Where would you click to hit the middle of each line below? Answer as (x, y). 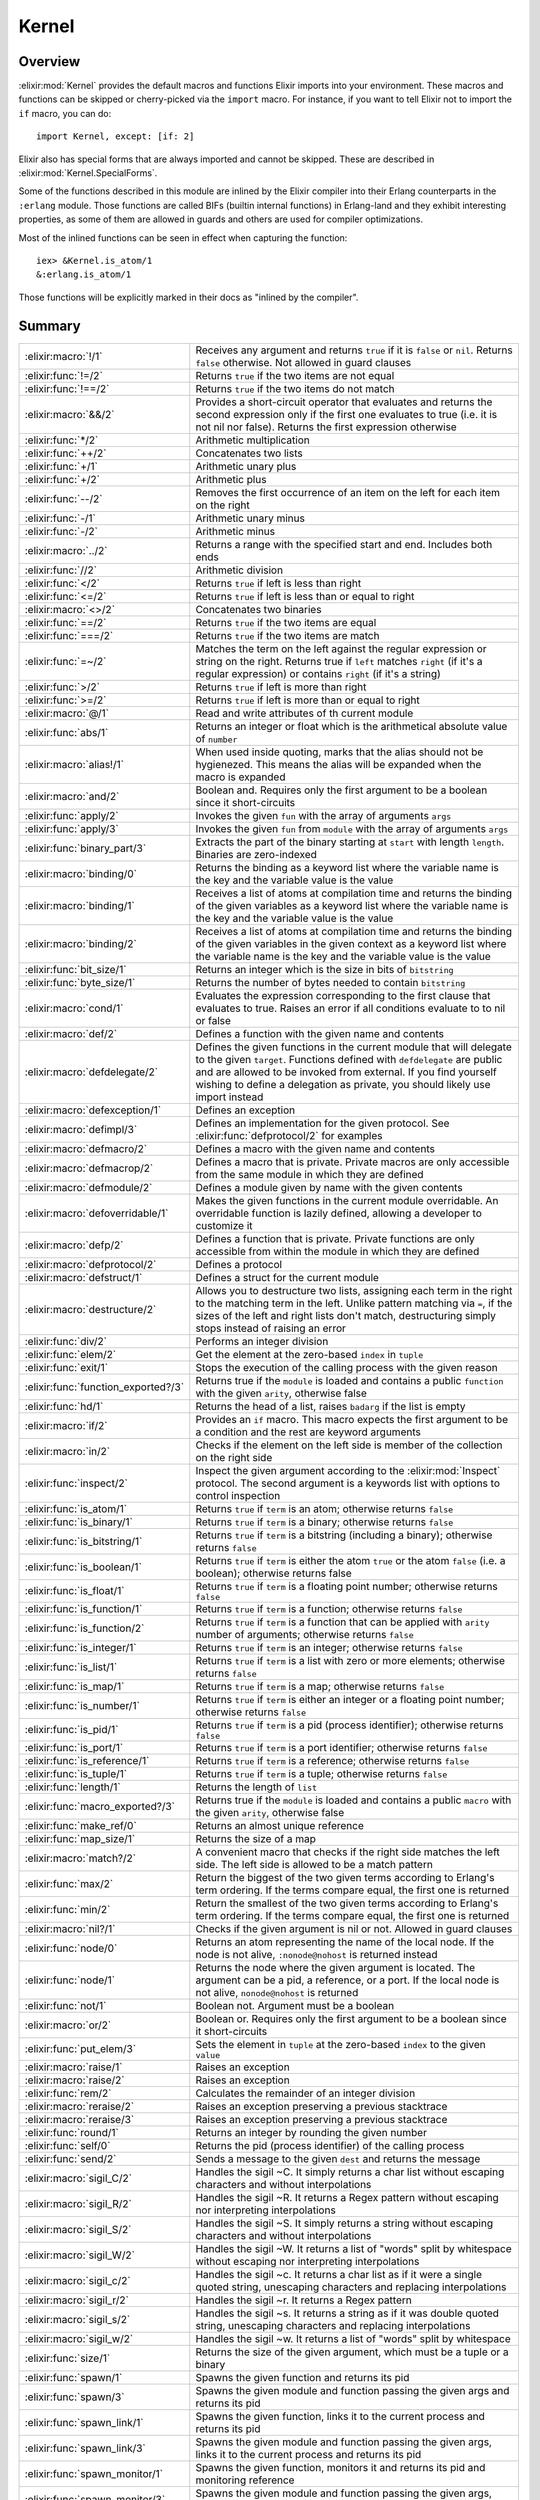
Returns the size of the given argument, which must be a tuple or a (352, 2352)
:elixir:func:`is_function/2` (84, 1628)
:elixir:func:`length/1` (73, 1787)
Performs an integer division (262, 1341)
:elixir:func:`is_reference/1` (87, 1760)
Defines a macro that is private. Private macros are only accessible (352, 1162)
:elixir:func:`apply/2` (71, 815)
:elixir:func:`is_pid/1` (71, 1730)
